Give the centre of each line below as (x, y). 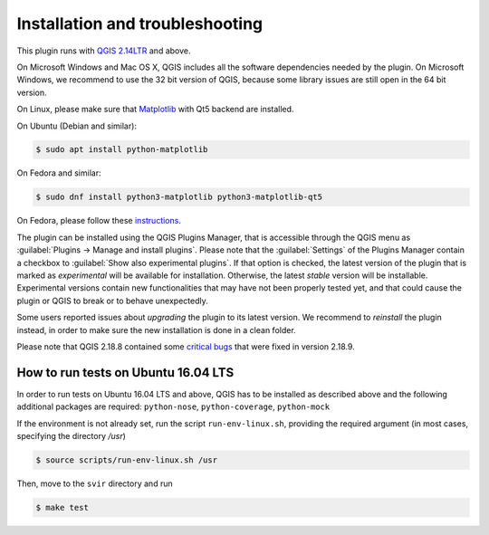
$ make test (62, 507)
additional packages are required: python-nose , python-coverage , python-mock (173, 406)
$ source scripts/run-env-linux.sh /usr (126, 460)
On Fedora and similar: (59, 173)
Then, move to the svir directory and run (95, 483)
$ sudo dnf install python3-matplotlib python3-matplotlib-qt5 (179, 197)
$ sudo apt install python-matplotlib (122, 150)
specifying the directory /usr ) (72, 436)
